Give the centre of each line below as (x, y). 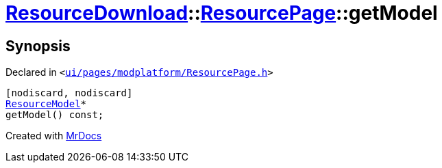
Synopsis (38, 46)
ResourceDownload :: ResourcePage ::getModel (222, 13)
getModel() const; (55, 115)
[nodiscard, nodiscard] (69, 93)
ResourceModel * (46, 104)
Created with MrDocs (54, 136)
